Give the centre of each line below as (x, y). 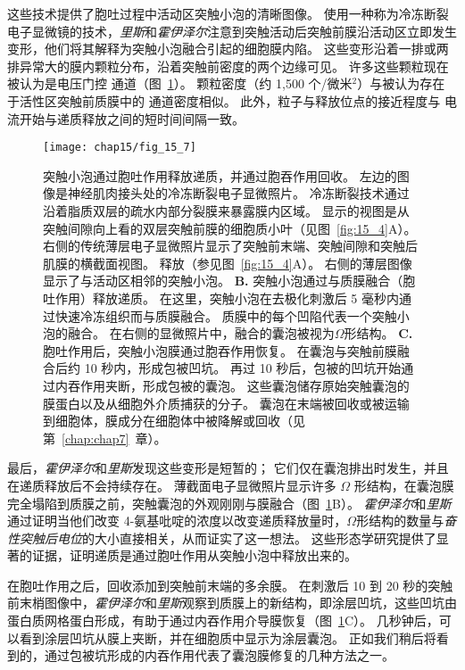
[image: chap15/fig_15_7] (120, 148)
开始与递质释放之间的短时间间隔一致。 (132, 118)
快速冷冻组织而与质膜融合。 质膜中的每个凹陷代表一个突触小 (232, 315)
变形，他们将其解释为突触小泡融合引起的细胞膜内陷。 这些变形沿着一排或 (222, 49)
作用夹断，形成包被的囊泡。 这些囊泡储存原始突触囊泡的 (245, 385)
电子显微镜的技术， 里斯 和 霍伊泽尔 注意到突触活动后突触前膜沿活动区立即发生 (232, 31)
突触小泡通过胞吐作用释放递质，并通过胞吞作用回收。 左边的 (220, 175)
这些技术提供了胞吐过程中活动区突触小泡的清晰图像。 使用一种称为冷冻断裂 (228, 13)
